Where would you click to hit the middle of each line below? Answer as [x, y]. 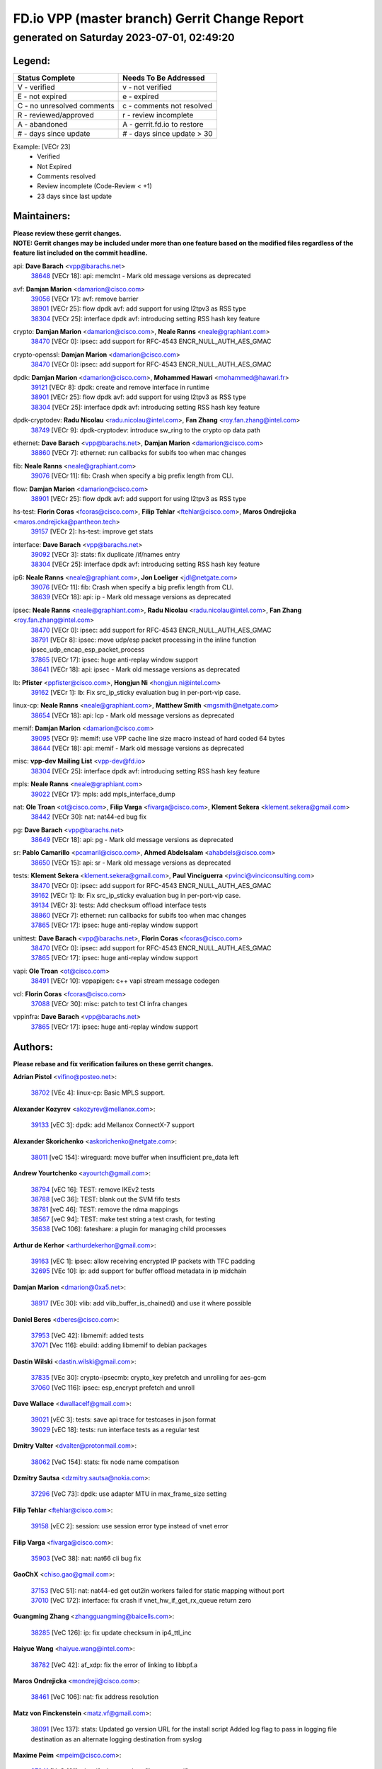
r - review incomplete [158, 115]
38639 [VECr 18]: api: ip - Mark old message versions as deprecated [131, 597]
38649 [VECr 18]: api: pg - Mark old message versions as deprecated [132, 840]
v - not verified [147, 87]
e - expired [141, 96]
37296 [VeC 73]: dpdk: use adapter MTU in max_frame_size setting [129, 1494]
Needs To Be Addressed [164, 78]
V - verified [36, 87]
